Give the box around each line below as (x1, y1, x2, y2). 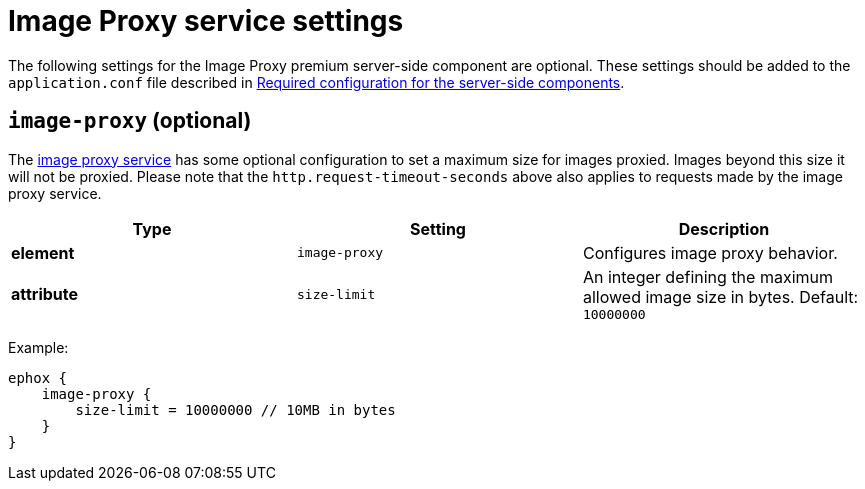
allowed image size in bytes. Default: (582, 286, 859, 307)
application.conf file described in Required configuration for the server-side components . (8, 73, 625, 91)
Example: (8, 338, 69, 356)
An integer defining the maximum (582, 266, 833, 287)
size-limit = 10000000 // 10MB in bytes (75, 401, 396, 418)
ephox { (8, 369, 68, 386)
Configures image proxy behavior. (582, 242, 838, 263)
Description (678, 218, 770, 239)
